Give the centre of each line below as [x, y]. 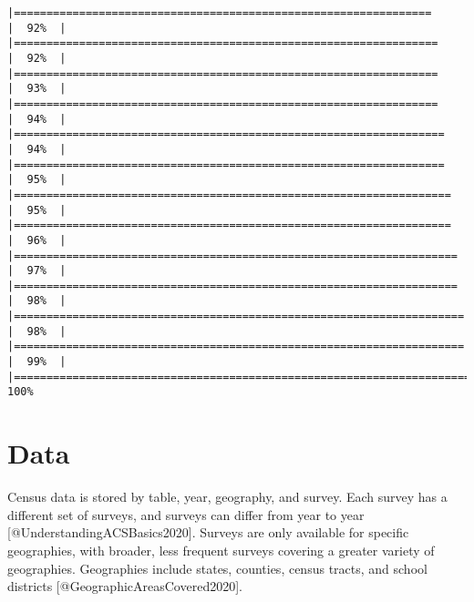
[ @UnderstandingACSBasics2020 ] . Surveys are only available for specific [208, 532]
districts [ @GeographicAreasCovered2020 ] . [125, 586]
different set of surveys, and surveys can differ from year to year [186, 514]
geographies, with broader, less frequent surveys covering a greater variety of [221, 550]
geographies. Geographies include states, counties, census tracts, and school [217, 568]
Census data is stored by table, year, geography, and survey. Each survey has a [227, 497]
